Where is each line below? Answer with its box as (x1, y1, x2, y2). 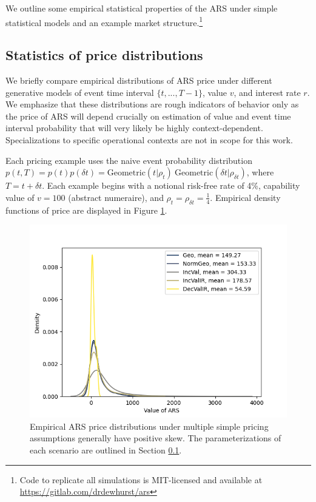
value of (5, 191, 35, 203)
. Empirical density (210, 191, 281, 203)
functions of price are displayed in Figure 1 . (5, 203, 167, 216)
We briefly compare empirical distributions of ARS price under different (5, 74, 272, 87)
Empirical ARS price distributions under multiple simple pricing (30, 419, 269, 432)
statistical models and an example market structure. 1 (5, 14, 203, 29)
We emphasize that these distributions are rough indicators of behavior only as (5, 98, 299, 110)
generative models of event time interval (5, 86, 154, 98)
